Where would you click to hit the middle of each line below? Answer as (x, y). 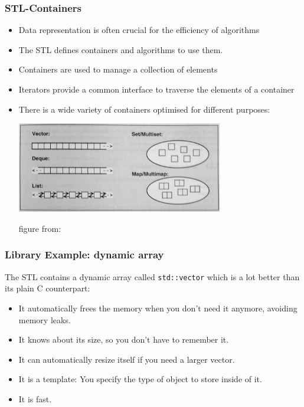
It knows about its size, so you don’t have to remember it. (124, 339)
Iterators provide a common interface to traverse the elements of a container (156, 89)
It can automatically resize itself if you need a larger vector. (127, 359)
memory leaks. (45, 319)
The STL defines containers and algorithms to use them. (121, 49)
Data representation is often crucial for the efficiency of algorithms (139, 30)
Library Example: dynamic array (84, 255)
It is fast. (35, 398)
